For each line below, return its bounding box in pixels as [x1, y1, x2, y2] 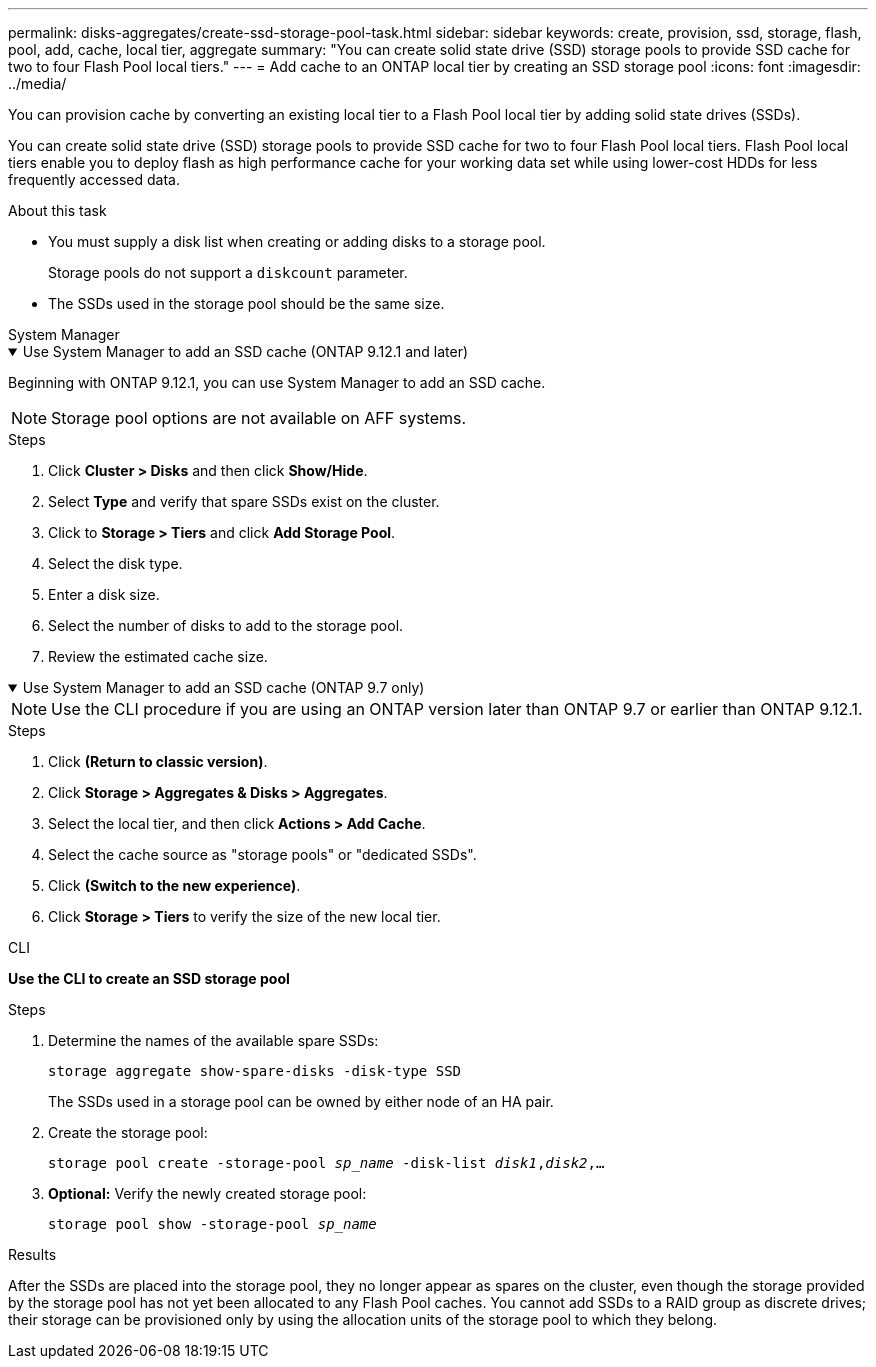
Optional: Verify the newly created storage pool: [48, 1185, 367, 1202]
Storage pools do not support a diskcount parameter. [48, 264, 408, 281]
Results [8, 1246, 57, 1263]
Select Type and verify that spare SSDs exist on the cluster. [48, 493, 440, 510]
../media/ [8, 75, 67, 92]
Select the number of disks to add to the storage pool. [48, 617, 404, 634]
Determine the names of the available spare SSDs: [48, 1032, 379, 1049]
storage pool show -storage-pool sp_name [48, 1216, 377, 1232]
